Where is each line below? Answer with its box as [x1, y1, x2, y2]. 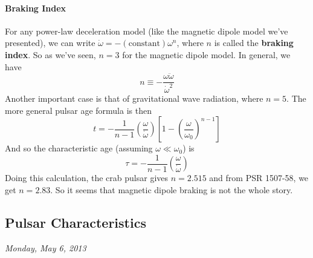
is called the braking [214, 36, 294, 49]
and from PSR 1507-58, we [209, 171, 309, 184]
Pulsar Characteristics [5, 213, 146, 231]
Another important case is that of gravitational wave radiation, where [5, 92, 263, 105]
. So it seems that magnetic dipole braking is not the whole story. [50, 183, 293, 196]
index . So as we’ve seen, [5, 48, 96, 61]
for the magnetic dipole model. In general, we [122, 48, 291, 61]
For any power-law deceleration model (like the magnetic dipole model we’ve [5, 24, 288, 37]
